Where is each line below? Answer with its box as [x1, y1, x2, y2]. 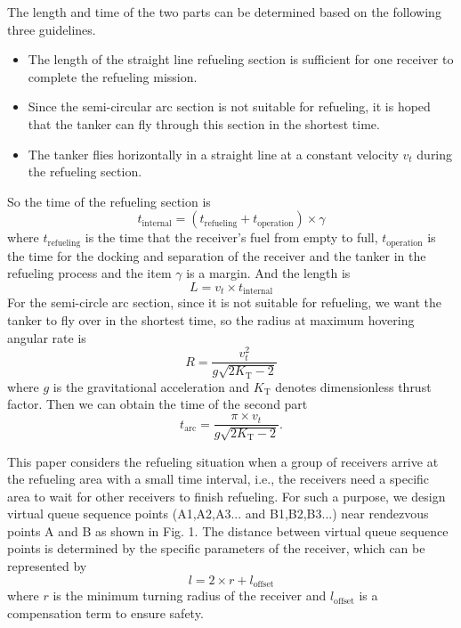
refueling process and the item [7, 264, 172, 282]
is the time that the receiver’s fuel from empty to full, [85, 228, 378, 247]
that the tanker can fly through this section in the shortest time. [28, 114, 380, 133]
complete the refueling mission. [28, 67, 198, 86]
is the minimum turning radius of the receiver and [53, 586, 327, 605]
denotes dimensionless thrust [275, 377, 432, 396]
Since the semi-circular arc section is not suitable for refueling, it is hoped [28, 97, 431, 116]
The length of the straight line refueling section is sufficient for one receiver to [28, 50, 454, 69]
